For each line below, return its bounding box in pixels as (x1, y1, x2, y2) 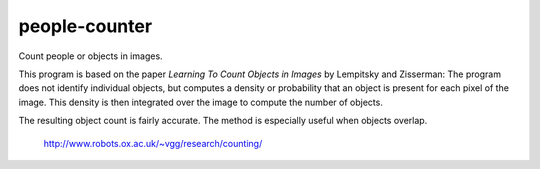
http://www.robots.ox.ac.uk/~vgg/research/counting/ (43, 137, 263, 149)
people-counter (18, 15, 153, 37)
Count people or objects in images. (18, 50, 164, 62)
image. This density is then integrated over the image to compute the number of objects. (18, 96, 384, 108)
